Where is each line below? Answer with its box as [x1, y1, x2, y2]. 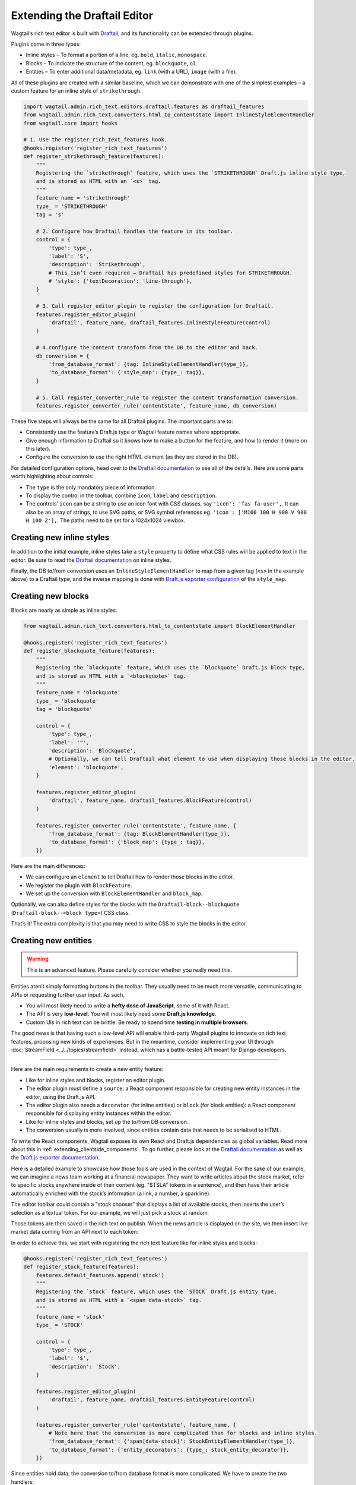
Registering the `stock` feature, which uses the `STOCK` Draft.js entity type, [36, 1288, 277, 1295]
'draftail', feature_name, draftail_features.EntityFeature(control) [48, 1396, 255, 1403]
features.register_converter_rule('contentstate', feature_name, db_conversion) [36, 402, 277, 409]
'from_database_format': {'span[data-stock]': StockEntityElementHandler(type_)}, [48, 1438, 296, 1445]
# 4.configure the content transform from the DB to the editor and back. [36, 345, 258, 351]
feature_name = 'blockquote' [36, 689, 121, 696]
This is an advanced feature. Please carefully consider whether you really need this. [27, 966, 233, 974]
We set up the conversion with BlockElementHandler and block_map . [26, 890, 203, 897]
